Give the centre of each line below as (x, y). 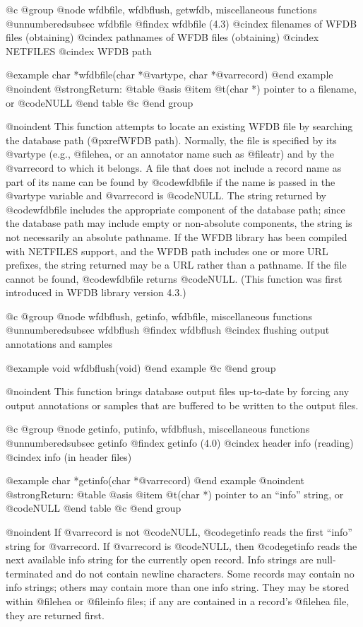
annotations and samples (59, 344)
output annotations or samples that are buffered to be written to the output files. (182, 405)
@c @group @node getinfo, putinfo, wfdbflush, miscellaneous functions (158, 429)
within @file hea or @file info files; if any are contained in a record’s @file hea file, (178, 600)
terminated (29, 573)
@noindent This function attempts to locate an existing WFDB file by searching (179, 126)
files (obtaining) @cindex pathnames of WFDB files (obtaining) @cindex (162, 37)
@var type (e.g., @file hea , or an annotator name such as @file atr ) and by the (170, 154)
